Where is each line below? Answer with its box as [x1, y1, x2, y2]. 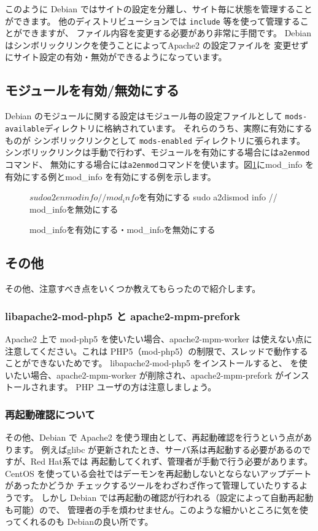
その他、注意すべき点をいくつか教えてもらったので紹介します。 [5, 282, 261, 295]
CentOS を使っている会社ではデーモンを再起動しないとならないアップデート [5, 466, 312, 479]
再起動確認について [5, 406, 95, 422]
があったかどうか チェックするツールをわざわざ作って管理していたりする [5, 479, 300, 492]
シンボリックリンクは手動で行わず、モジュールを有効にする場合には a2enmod [5, 146, 310, 159]
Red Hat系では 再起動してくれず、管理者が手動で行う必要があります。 [30, 455, 313, 468]
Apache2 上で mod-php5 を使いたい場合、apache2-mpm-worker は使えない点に [5, 332, 312, 345]
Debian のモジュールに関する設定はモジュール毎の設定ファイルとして [5, 109, 282, 122]
